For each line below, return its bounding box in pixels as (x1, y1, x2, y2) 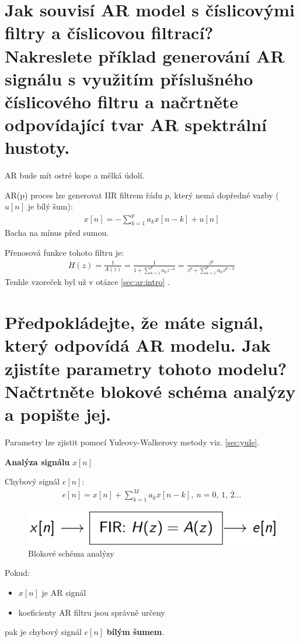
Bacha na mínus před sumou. (5, 226, 109, 239)
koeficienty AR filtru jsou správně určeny (18, 606, 165, 618)
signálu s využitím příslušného (5, 66, 253, 90)
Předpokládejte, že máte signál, (5, 310, 264, 334)
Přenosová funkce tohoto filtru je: (5, 246, 124, 258)
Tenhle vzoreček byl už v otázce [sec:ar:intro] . (5, 276, 170, 288)
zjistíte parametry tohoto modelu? (5, 356, 287, 380)
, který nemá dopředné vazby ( (169, 188, 279, 201)
